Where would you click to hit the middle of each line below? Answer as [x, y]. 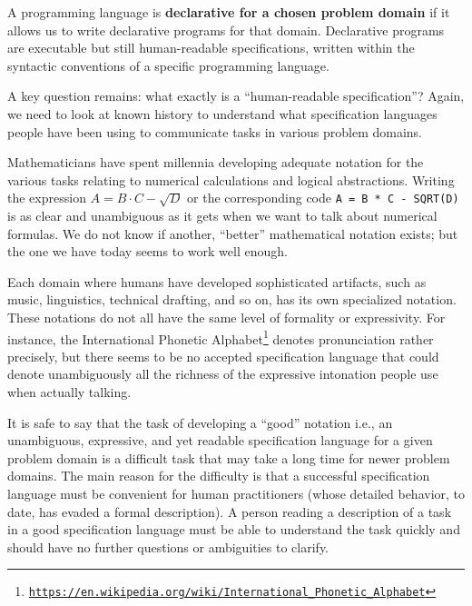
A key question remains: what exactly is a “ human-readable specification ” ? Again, [236, 96]
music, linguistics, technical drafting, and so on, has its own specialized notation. [232, 299]
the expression [47, 198]
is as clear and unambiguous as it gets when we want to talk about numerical [222, 215]
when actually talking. [69, 392]
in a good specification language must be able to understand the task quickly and [234, 529]
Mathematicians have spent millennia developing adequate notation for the [216, 162]
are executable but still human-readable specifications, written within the [211, 48]
